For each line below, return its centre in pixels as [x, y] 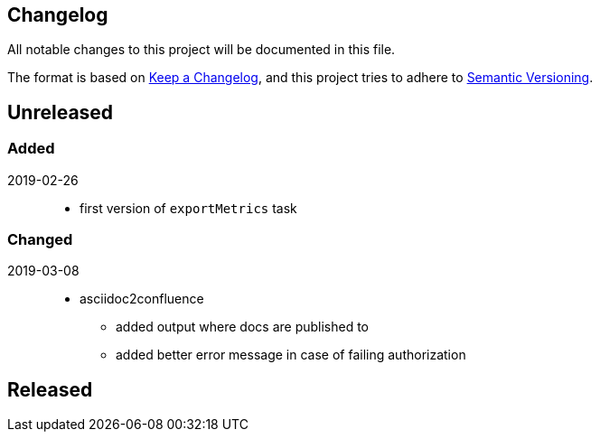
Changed [40, 240]
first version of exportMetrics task [188, 208]
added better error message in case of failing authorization [291, 355]
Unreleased [61, 112]
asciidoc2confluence [142, 299]
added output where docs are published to [243, 327]
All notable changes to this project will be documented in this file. [202, 50]
